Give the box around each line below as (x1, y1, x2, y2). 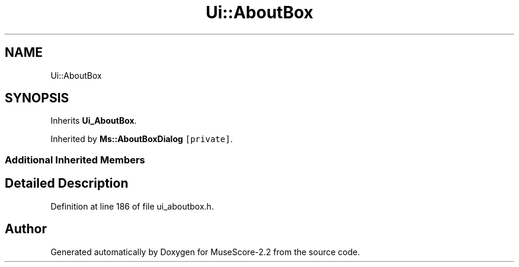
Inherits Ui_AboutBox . (50, 115, 137, 126)
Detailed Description (5, 176, 129, 191)
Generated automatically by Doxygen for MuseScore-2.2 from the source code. (50, 246, 360, 257)
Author (5, 221, 47, 237)
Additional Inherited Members (5, 153, 145, 166)
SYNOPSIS (5, 91, 69, 106)
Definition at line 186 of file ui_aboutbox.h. (50, 201, 214, 211)
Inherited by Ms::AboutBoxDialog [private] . (50, 134, 233, 144)
